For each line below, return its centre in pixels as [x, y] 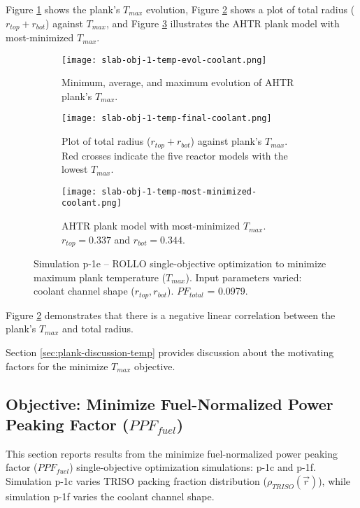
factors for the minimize [57, 366]
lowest [75, 169]
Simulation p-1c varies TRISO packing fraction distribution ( [136, 480]
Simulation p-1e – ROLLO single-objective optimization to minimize [180, 263]
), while [334, 480]
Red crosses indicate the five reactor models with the [175, 155]
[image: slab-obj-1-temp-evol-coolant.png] [164, 60]
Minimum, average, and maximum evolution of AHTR [178, 82]
